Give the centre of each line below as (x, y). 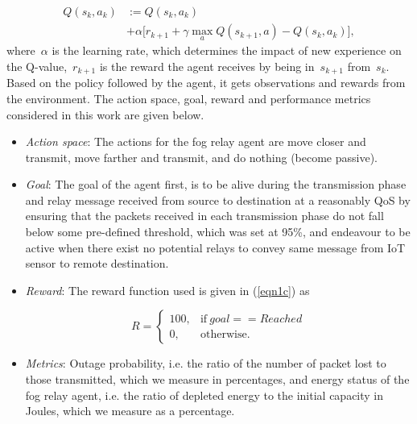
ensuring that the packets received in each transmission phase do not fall (204, 216)
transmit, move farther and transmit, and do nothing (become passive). (202, 157)
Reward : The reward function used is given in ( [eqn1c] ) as (167, 290)
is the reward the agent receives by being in (207, 66)
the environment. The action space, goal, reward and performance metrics (189, 98)
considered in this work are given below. (105, 114)
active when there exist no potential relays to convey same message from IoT (215, 247)
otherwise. (225, 334)
